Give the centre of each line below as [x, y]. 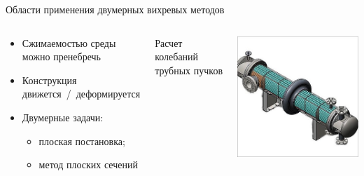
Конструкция [49, 80]
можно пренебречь [61, 56]
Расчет [169, 42]
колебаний [177, 56]
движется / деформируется [81, 94]
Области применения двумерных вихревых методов [115, 9]
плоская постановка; [82, 141]
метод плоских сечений [88, 164]
